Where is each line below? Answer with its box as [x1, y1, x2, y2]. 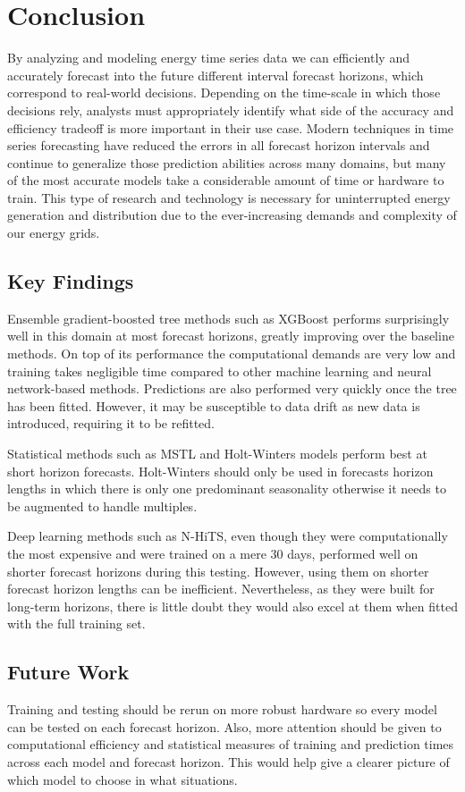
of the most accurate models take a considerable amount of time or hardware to [7, 171, 444, 190]
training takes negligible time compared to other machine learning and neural [7, 361, 432, 380]
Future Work [7, 658, 130, 686]
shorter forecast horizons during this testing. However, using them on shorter [7, 561, 429, 580]
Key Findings [7, 267, 134, 295]
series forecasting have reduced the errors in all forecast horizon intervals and [7, 136, 430, 155]
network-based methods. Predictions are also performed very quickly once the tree [7, 379, 457, 398]
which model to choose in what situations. [7, 770, 238, 788]
